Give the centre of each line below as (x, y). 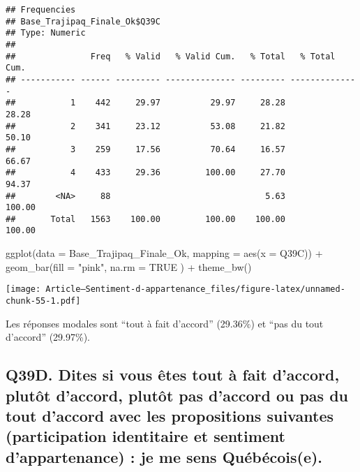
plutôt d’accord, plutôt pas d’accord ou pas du (177, 395)
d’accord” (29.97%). (48, 337)
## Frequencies (41, 10)
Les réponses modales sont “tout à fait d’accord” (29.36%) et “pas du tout (165, 323)
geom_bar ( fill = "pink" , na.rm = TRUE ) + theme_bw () (129, 266)
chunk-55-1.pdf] (43, 301)
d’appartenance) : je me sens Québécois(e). (164, 456)
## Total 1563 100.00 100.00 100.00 (145, 219)
